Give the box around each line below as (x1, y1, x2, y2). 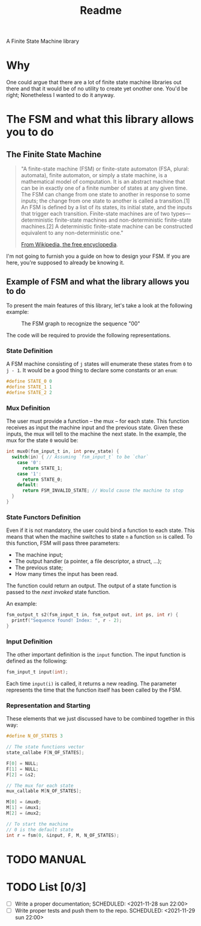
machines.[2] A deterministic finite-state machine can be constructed (20, 223, 193, 230)
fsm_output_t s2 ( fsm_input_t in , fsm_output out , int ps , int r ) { (6, 612, 179, 618)
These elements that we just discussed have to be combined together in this (6, 715, 195, 722)
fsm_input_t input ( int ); (6, 669, 68, 675)
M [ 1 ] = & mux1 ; (6, 805, 42, 811)
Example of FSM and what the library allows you (6, 277, 190, 287)
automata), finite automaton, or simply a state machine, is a (20, 172, 167, 179)
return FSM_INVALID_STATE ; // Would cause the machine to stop (22, 487, 184, 494)
